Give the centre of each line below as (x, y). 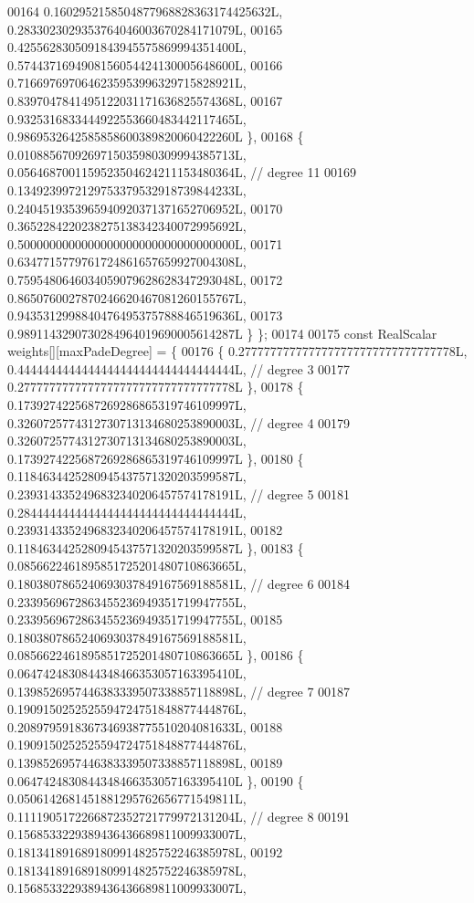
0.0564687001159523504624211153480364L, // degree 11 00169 (182, 172)
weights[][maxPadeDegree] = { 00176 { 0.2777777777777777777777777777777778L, (237, 351)
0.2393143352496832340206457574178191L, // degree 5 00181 (179, 494)
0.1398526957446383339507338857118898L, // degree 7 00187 (179, 691)
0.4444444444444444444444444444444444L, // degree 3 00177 (179, 368)
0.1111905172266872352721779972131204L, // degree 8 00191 (179, 816)
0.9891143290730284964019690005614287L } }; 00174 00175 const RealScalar (222, 333)
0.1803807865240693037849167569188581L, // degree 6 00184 (179, 583)
